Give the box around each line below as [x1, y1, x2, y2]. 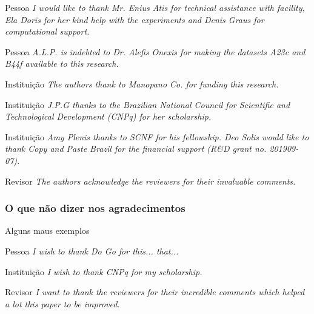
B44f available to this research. [5, 57, 119, 70]
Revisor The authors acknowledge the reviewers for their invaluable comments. [5, 174, 296, 187]
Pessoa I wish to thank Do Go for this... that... [5, 244, 179, 257]
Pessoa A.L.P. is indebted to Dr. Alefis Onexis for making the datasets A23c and [5, 45, 306, 58]
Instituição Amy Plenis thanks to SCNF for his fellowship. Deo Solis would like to [5, 130, 309, 143]
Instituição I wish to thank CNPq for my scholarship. [5, 265, 202, 278]
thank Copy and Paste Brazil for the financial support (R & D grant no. [5, 142, 267, 155]
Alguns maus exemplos [5, 224, 90, 237]
